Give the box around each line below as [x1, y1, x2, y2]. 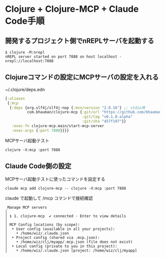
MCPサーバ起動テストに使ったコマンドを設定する [5, 176, 106, 182]
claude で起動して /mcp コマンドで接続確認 [5, 195, 93, 201]
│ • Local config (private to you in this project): [5, 244, 118, 249]
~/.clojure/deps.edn [5, 86, 45, 92]
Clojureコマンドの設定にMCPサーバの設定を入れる [5, 73, 159, 82]
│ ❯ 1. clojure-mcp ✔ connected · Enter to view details [5, 213, 126, 219]
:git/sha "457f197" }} [82, 119, 126, 124]
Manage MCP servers [7, 205, 48, 210]
